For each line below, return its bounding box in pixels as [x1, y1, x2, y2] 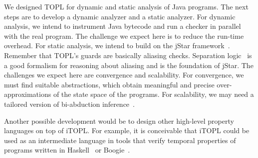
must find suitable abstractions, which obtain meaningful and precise [4, 79, 215, 89]
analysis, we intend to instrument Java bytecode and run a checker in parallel [4, 21, 241, 31]
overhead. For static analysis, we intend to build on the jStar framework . [4, 40, 230, 51]
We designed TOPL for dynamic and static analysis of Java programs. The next [4, 1, 249, 11]
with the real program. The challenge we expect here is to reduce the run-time [4, 30, 244, 41]
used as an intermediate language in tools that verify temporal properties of [4, 135, 236, 145]
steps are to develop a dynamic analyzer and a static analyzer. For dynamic [4, 11, 236, 21]
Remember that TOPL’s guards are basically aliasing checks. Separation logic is [4, 50, 252, 60]
